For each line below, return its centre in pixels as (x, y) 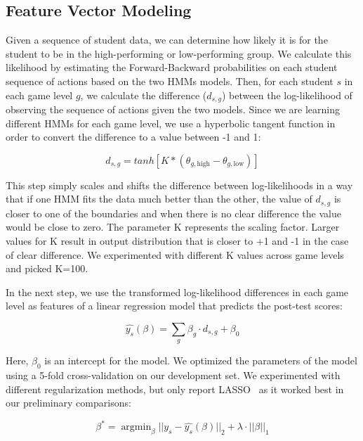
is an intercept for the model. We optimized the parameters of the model (201, 360)
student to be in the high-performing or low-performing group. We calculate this (179, 53)
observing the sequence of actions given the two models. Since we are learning (173, 109)
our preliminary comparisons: (68, 403)
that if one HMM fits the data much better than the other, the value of (159, 199)
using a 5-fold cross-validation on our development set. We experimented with (173, 375)
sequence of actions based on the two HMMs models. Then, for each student (170, 81)
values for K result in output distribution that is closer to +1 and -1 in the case (177, 241)
